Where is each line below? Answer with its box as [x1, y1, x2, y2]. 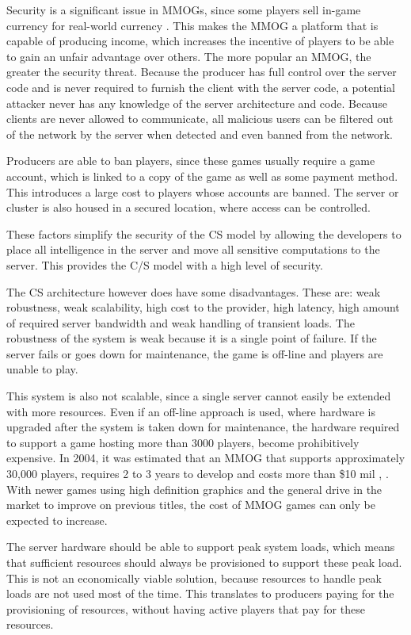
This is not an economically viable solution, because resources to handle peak [6, 569, 382, 586]
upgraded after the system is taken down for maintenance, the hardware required [6, 419, 400, 435]
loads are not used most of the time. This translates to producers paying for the [6, 585, 394, 602]
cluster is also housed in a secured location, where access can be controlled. [6, 199, 371, 216]
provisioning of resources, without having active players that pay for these [6, 600, 365, 617]
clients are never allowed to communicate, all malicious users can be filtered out [6, 110, 394, 127]
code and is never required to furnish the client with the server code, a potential [6, 78, 395, 95]
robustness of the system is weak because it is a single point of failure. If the [6, 330, 377, 346]
